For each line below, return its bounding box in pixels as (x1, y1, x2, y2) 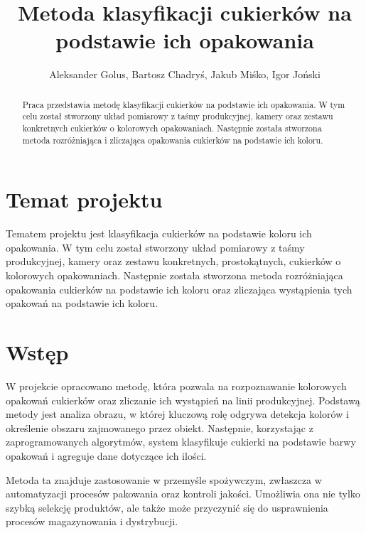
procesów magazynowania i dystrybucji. (6, 514, 178, 529)
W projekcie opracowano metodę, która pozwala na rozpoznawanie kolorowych (6, 378, 347, 393)
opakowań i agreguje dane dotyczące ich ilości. (6, 448, 207, 463)
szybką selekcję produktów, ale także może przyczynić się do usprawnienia (6, 500, 328, 515)
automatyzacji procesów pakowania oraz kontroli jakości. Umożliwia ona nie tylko (6, 486, 360, 501)
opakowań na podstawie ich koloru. (6, 296, 158, 311)
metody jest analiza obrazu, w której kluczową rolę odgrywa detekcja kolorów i (6, 407, 349, 421)
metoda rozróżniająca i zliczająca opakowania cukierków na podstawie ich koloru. (22, 134, 323, 146)
